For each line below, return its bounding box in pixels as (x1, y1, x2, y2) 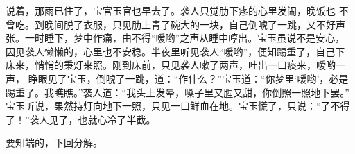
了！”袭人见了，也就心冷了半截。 (6, 112, 156, 126)
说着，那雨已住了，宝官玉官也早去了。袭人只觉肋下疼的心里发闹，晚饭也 (6, 3, 336, 17)
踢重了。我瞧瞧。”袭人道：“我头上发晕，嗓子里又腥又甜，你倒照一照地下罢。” (6, 85, 349, 99)
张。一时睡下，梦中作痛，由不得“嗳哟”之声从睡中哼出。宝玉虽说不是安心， (6, 31, 345, 45)
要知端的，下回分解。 (6, 135, 103, 150)
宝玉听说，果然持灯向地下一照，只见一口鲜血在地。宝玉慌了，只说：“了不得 (6, 99, 350, 113)
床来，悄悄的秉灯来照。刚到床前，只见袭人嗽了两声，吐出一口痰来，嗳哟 (6, 58, 336, 72)
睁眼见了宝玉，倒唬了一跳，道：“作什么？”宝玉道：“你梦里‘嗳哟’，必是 (28, 71, 349, 85)
